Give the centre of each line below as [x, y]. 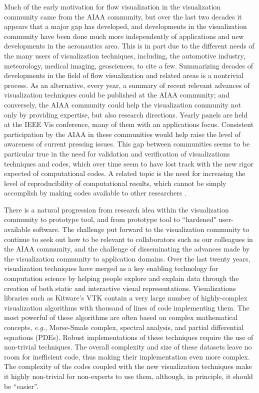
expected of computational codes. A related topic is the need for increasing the [125, 173]
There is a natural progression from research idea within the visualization [116, 209]
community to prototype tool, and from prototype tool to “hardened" [110, 219]
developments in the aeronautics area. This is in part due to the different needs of [129, 46]
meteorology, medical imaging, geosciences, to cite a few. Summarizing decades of [129, 65]
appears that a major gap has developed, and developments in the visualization [125, 26]
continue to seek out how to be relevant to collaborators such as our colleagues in [128, 239]
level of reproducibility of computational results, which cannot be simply [115, 183]
